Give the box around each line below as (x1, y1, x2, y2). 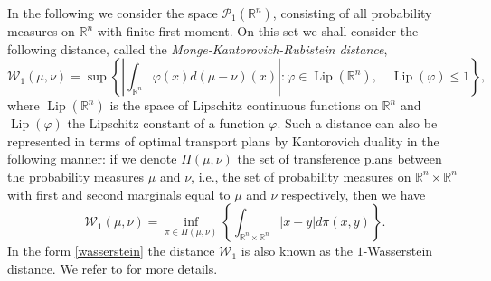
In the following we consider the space (7, 4, 218, 22)
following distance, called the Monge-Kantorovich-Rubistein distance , (7, 39, 388, 58)
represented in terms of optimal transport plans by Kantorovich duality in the (7, 131, 439, 150)
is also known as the (241, 241, 353, 260)
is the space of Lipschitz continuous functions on (109, 96, 378, 115)
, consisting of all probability (272, 4, 432, 22)
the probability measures (7, 166, 145, 185)
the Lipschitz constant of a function (67, 114, 265, 133)
